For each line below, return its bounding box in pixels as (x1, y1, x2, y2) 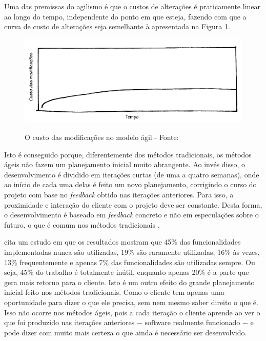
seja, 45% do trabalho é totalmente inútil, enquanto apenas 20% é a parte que (4, 267, 249, 277)
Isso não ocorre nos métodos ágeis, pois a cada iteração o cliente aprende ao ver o (4, 307, 260, 317)
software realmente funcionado (145, 317, 240, 328)
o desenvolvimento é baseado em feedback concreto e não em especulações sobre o (4, 209, 259, 220)
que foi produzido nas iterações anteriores (4, 317, 135, 328)
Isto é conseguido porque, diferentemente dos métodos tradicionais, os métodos (4, 149, 252, 159)
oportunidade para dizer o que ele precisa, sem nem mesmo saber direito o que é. (4, 296, 258, 307)
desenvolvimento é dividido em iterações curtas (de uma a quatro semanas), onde (4, 169, 259, 179)
